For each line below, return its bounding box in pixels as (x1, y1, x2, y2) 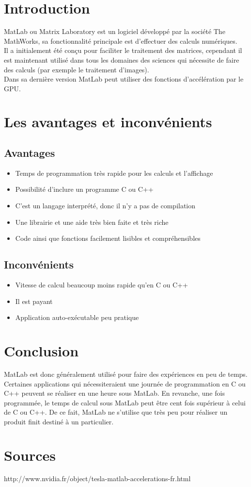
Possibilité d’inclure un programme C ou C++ (15, 184, 154, 194)
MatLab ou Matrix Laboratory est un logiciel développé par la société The (4, 26, 225, 36)
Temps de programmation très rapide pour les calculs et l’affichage (15, 168, 213, 178)
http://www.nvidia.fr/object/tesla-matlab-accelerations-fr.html (4, 473, 191, 483)
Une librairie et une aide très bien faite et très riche (15, 217, 169, 227)
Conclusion (4, 341, 79, 360)
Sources (4, 445, 56, 465)
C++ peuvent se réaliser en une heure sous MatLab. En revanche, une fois (4, 388, 225, 398)
